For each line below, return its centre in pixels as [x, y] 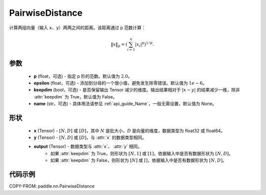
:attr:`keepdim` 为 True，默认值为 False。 [76, 97]
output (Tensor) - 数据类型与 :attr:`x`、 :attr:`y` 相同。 [88, 146]
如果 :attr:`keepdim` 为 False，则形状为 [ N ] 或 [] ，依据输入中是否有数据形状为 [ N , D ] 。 [139, 161]
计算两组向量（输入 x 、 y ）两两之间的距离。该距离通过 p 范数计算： [78, 28]
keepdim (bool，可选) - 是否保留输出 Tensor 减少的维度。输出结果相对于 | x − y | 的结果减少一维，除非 [137, 90]
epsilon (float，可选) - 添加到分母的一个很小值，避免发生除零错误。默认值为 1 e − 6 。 [120, 83]
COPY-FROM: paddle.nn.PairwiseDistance [52, 186]
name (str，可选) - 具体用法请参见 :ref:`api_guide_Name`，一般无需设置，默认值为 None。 [125, 104]
